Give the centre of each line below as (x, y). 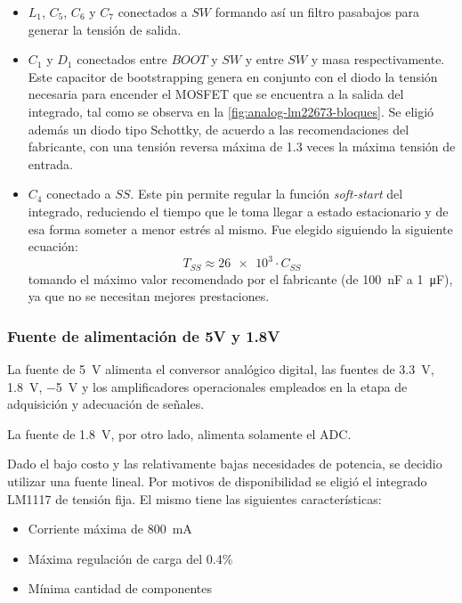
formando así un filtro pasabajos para (317, 12)
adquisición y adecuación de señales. (106, 404)
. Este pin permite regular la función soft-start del (267, 194)
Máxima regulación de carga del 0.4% (130, 558)
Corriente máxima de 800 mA (110, 529)
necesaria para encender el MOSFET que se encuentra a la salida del (216, 94)
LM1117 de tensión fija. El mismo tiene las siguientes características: (195, 498)
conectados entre (122, 59)
